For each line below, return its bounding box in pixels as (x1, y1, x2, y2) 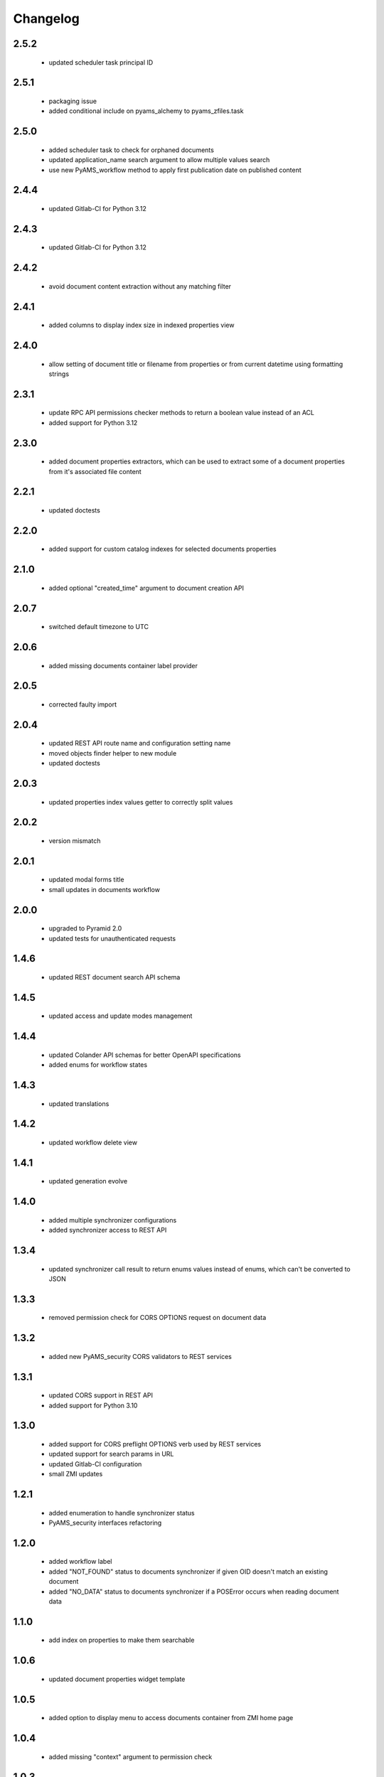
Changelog (13, 11, 80, 26)
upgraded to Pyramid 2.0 (48, 924, 122, 933)
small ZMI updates (48, 1470, 103, 1478)
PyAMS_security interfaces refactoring (48, 1518, 162, 1527)
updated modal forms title (48, 875, 124, 884)
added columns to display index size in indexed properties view (48, 321, 235, 330)
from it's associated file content (48, 467, 142, 476)
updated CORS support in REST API (48, 1391, 153, 1400)
